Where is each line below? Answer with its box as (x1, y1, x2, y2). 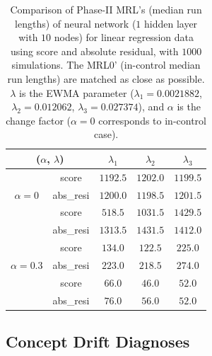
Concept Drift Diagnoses (6, 331, 190, 352)
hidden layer (143, 16, 198, 30)
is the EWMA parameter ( (19, 85, 134, 100)
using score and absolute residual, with (10, 43, 179, 58)
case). (93, 127, 119, 142)
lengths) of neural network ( (15, 16, 136, 30)
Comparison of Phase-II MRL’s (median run (10, 2, 202, 16)
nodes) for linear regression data (54, 30, 194, 45)
